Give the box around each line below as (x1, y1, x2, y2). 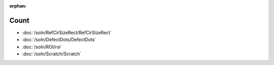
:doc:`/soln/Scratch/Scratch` (22, 51, 82, 57)
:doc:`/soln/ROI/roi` (22, 44, 62, 50)
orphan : (9, 3, 27, 9)
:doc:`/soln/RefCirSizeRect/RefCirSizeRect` (22, 29, 112, 36)
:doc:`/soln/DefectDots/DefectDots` (22, 37, 96, 43)
